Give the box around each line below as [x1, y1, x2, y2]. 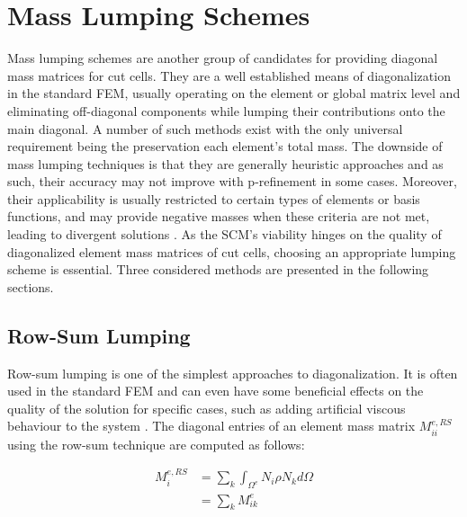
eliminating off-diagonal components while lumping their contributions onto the [7, 101, 445, 120]
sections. [7, 277, 54, 296]
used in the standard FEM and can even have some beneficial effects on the [7, 381, 424, 400]
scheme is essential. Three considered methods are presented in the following [7, 260, 429, 279]
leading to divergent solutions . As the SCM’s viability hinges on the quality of [7, 225, 442, 244]
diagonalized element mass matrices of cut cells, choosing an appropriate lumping [7, 242, 456, 261]
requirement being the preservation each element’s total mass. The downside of [7, 137, 443, 156]
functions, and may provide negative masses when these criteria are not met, [7, 207, 430, 226]
